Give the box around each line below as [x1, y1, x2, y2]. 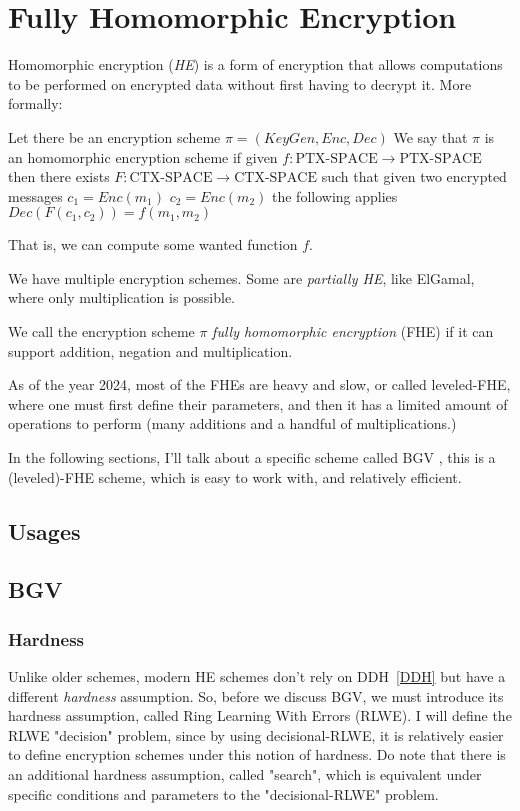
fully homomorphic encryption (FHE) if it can [212, 321, 494, 342]
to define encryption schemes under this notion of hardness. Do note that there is [8, 744, 506, 765]
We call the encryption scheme [8, 321, 195, 342]
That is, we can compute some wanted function [8, 234, 298, 255]
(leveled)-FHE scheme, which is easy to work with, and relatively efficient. [8, 466, 462, 487]
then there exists [8, 166, 110, 187]
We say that [393, 126, 468, 147]
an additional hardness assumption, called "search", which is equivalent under [8, 763, 482, 784]
